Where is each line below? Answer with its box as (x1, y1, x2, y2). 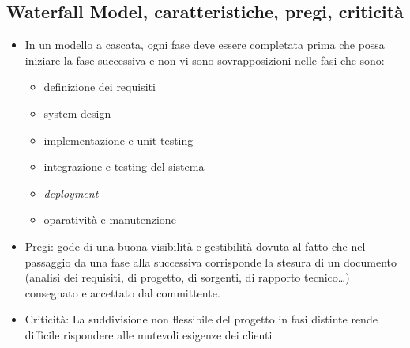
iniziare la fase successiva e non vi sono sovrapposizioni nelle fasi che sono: (24, 51, 385, 68)
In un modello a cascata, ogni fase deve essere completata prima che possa (24, 36, 385, 53)
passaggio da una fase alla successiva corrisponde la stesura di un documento (24, 253, 397, 270)
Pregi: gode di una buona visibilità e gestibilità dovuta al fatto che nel (24, 237, 366, 254)
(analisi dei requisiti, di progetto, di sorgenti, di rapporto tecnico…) (24, 269, 350, 286)
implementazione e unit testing (43, 131, 194, 148)
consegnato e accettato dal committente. (24, 284, 220, 301)
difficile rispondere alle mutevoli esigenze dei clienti (24, 326, 273, 342)
